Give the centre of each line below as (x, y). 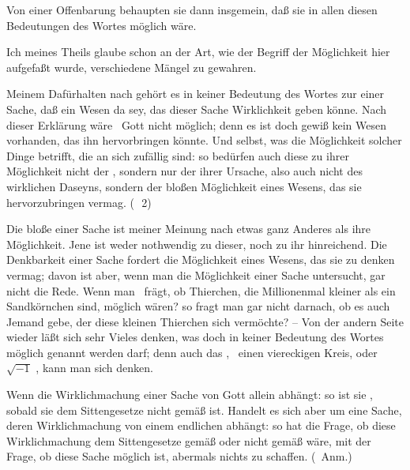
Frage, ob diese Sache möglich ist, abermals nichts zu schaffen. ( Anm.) (179, 456)
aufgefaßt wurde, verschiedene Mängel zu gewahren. (132, 67)
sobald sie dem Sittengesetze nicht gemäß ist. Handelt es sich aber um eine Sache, (204, 410)
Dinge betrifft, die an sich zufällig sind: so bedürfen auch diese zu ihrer (178, 155)
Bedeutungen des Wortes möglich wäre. (102, 25)
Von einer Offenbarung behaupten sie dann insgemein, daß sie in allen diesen (192, 9)
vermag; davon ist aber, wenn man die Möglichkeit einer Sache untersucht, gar (196, 274)
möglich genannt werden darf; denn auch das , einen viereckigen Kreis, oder (192, 352)
